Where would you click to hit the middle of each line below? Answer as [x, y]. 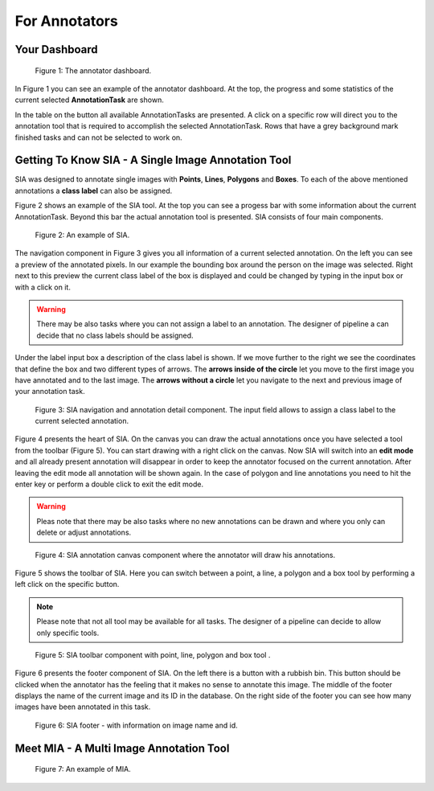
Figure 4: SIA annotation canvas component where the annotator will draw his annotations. [185, 555]
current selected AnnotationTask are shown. [89, 100]
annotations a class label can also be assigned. [94, 191]
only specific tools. [68, 633]
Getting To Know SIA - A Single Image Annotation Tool [153, 160]
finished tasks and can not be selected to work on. [98, 137]
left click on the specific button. [67, 584]
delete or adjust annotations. [84, 533]
